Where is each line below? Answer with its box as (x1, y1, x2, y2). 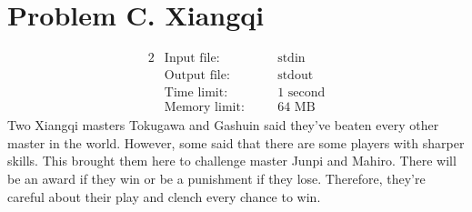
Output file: (164, 69, 230, 83)
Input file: (164, 52, 220, 66)
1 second (277, 86, 326, 100)
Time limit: (164, 86, 228, 100)
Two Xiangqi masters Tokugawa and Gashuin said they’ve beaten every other (7, 116, 439, 135)
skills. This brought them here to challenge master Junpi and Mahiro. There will (7, 151, 457, 170)
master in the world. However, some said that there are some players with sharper (7, 133, 465, 152)
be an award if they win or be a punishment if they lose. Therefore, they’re (7, 169, 426, 188)
